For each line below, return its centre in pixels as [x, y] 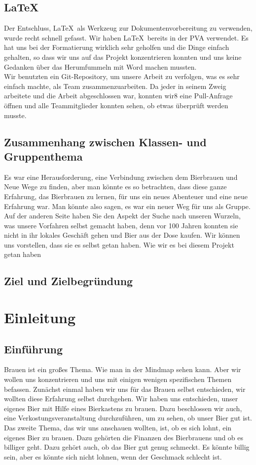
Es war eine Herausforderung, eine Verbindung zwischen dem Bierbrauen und [121, 177]
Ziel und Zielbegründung [69, 281]
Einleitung [40, 317]
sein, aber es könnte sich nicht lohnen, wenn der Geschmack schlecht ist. [113, 456]
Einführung [34, 349]
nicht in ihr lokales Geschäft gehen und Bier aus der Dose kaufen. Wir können [122, 235]
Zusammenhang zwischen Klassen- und [105, 142]
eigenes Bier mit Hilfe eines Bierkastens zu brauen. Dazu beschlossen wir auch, [123, 408]
